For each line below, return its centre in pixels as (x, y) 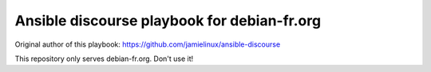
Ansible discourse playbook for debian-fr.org (168, 21)
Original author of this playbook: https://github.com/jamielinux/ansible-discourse (148, 44)
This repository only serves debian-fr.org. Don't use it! (104, 59)
